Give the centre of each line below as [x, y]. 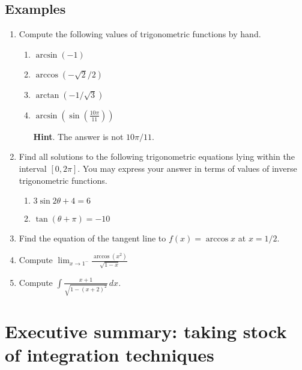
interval [33, 168]
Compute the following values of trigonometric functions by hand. [140, 34]
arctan [47, 95]
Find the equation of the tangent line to [92, 238]
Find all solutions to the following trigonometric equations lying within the [157, 156]
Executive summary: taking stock [146, 331]
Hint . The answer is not [78, 136]
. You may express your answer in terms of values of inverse [187, 168]
